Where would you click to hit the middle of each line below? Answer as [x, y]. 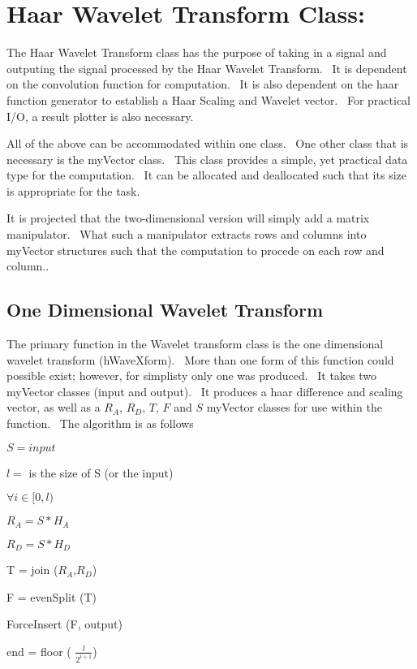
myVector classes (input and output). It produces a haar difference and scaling [205, 391]
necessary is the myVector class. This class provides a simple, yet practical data [207, 159]
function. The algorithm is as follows [100, 423]
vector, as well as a [54, 407]
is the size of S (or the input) [101, 472]
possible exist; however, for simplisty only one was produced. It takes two [192, 376]
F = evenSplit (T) [52, 596]
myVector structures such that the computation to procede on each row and [196, 250]
